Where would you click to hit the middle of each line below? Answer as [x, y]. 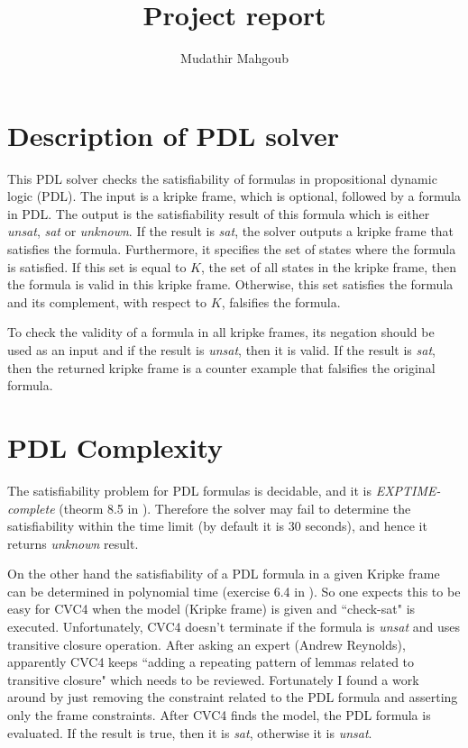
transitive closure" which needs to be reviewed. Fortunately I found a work [213, 679]
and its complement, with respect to [107, 301]
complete [31, 508]
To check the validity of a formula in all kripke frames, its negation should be [221, 332]
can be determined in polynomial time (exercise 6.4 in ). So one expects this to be [234, 591]
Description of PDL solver [174, 135]
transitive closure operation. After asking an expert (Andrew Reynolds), [206, 644]
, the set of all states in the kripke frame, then [328, 266]
